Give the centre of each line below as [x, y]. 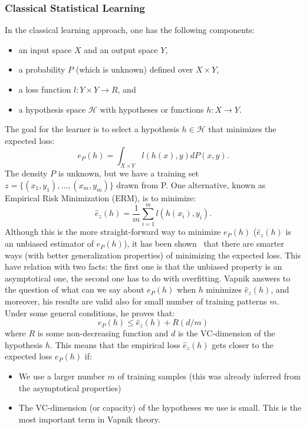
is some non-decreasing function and [103, 333]
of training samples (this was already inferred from [209, 376]
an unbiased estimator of [50, 243]
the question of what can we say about [75, 289]
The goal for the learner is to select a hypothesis [92, 129]
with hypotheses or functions [152, 109]
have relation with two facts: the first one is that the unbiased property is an [144, 266]
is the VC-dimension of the [226, 333]
